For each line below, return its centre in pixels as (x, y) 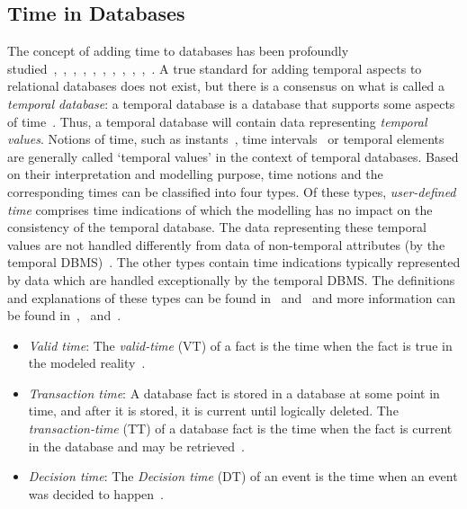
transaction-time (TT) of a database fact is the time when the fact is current (240, 429)
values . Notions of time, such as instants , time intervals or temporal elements (226, 139)
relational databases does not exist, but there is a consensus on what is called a (226, 86)
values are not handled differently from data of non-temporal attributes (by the (226, 244)
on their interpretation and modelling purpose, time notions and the (195, 174)
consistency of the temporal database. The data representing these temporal (217, 227)
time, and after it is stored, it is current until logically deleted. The (213, 411)
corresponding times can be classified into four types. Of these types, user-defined (232, 191)
